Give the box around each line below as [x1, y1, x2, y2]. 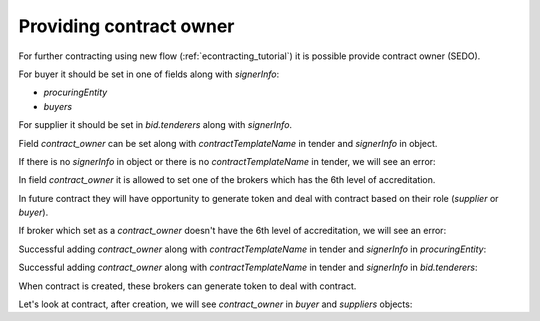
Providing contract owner [18, 15, 235, 37]
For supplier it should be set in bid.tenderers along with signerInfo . [18, 119, 293, 131]
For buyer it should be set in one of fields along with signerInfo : [18, 68, 280, 80]
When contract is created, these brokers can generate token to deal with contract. [18, 280, 357, 292]
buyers [43, 100, 73, 112]
